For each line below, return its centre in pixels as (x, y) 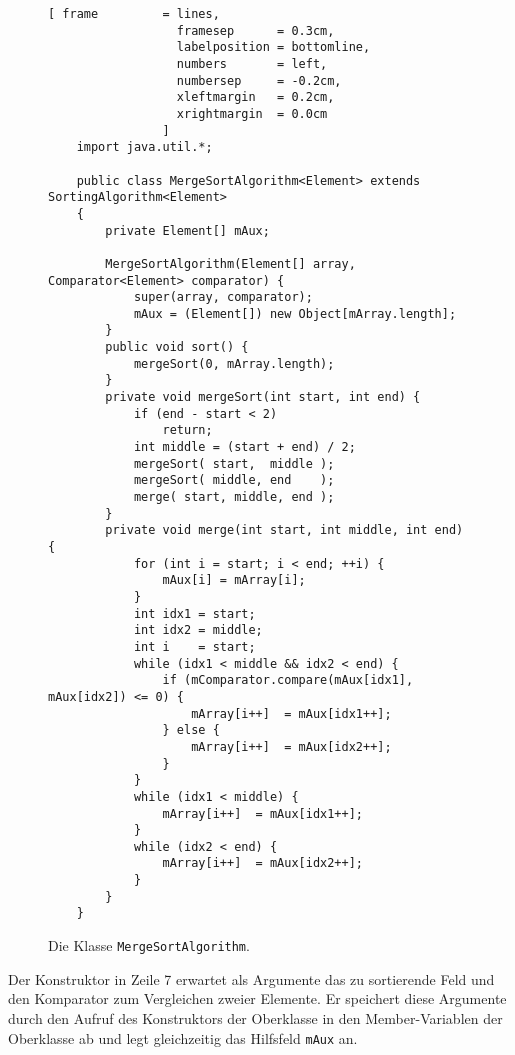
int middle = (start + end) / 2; (244, 447)
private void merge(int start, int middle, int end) (284, 530)
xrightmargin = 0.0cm (252, 113)
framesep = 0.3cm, (255, 30)
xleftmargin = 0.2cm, (255, 97)
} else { (191, 730)
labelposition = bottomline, (273, 47)
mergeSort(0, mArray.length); (234, 363)
